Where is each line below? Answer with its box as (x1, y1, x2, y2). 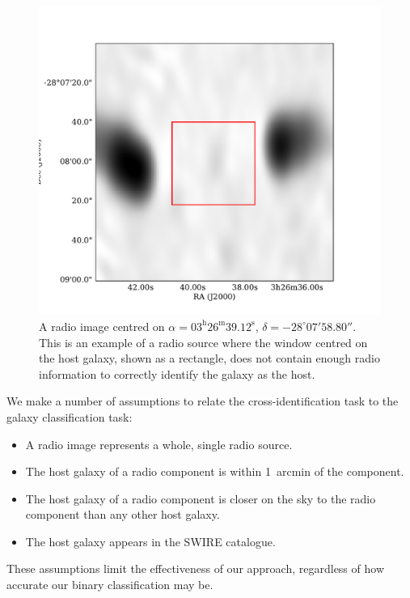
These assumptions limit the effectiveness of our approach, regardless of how (6, 560, 384, 577)
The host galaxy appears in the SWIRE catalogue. (25, 532, 276, 549)
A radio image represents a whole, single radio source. (25, 435, 293, 452)
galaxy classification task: (6, 408, 133, 425)
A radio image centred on (39, 317, 165, 334)
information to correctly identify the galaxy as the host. (39, 365, 315, 382)
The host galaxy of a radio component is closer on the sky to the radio (25, 490, 376, 507)
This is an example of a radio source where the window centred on (39, 333, 368, 350)
